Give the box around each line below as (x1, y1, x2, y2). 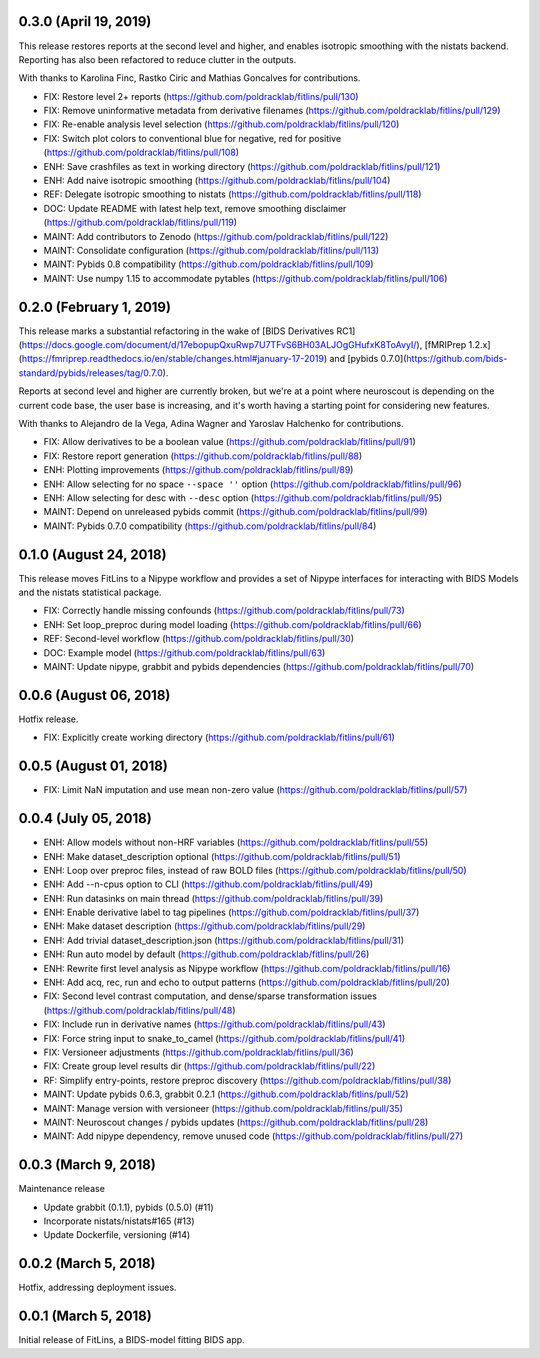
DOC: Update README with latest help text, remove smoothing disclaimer (43, 202, 347, 214)
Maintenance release (18, 1183, 105, 1195)
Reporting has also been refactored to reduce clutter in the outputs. (18, 53, 297, 65)
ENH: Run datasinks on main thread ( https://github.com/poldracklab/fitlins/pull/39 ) (43, 892, 384, 904)
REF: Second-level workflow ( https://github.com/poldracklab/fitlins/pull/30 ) (43, 633, 355, 645)
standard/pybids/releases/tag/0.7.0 (18, 366, 164, 379)
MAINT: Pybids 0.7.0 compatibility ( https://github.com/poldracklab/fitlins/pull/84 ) (43, 520, 377, 532)
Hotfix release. (18, 713, 79, 725)
